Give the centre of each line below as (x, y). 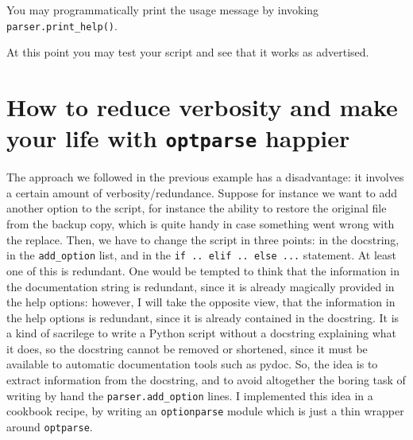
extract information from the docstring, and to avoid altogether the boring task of (206, 380)
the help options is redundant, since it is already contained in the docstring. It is (203, 317)
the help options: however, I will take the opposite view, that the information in (201, 302)
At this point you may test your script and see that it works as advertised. (188, 52)
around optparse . (50, 426)
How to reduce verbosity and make (202, 107)
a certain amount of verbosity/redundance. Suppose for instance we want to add (202, 192)
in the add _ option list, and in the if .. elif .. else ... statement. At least (202, 255)
